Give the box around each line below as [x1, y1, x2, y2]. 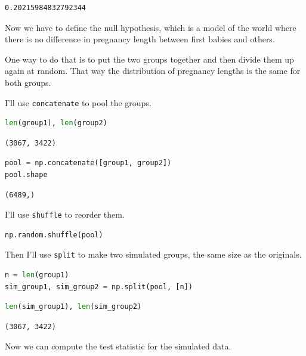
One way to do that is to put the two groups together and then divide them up [5, 52, 294, 65]
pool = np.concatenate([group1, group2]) [5, 159, 172, 168]
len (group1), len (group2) [5, 119, 107, 128]
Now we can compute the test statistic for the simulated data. [5, 340, 231, 352]
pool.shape [5, 171, 48, 179]
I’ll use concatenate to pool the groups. [5, 96, 152, 109]
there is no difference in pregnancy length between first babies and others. [5, 33, 275, 45]
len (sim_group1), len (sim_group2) [5, 302, 142, 311]
